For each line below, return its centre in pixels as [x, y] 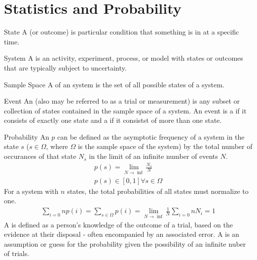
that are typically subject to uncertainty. [65, 67]
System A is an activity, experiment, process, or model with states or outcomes [124, 58]
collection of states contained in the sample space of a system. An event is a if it [125, 110]
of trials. [17, 253]
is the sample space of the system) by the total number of [165, 146]
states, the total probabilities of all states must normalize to [158, 191]
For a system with [31, 191]
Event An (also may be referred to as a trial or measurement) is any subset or [122, 101]
